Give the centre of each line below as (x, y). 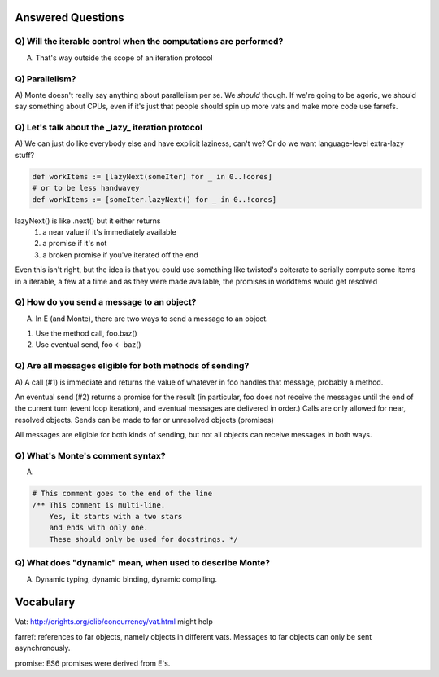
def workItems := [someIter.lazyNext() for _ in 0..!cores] (154, 199)
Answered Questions (70, 18)
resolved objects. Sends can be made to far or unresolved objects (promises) (144, 420)
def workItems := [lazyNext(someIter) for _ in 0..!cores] (152, 176)
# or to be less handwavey (86, 188)
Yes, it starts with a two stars (116, 517)
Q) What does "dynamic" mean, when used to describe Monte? (143, 563)
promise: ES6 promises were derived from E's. (93, 663)
